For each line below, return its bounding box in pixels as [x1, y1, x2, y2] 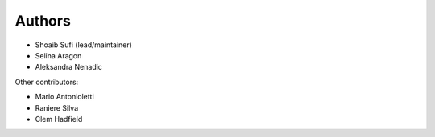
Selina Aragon [35, 50, 82, 60]
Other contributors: [14, 77, 79, 87]
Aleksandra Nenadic [35, 62, 102, 72]
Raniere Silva [35, 103, 79, 112]
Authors [14, 12, 72, 30]
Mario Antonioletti [35, 92, 94, 102]
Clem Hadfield [35, 114, 83, 123]
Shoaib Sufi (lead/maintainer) [35, 40, 133, 50]
